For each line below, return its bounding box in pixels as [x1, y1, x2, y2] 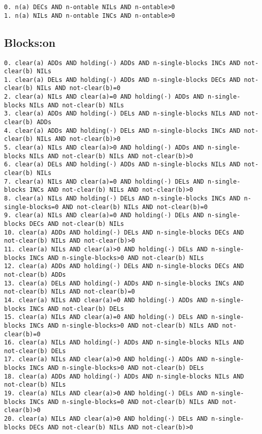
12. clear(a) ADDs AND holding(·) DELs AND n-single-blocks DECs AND [4, 263, 244, 270]
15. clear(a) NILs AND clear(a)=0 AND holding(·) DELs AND [4, 313, 208, 321]
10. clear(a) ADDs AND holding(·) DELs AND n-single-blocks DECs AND [4, 228, 244, 236]
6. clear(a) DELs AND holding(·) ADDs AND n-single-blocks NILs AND [4, 161, 241, 168]
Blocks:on [4, 34, 56, 50]
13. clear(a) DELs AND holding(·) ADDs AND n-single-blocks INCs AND [4, 279, 244, 287]
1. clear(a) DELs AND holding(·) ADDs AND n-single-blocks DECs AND [4, 76, 241, 83]
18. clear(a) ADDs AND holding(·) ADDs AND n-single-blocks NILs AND [4, 372, 244, 380]
